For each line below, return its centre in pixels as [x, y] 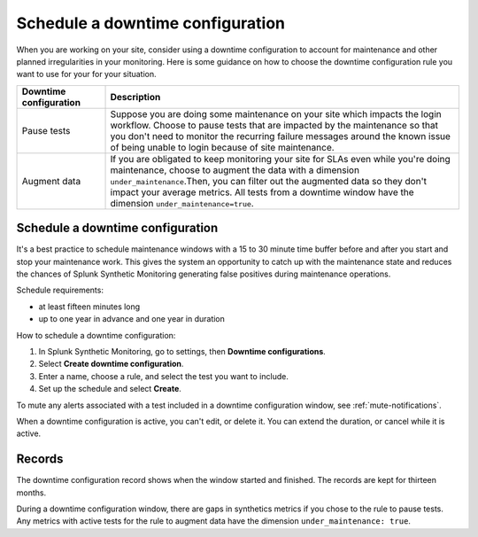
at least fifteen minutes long [89, 307]
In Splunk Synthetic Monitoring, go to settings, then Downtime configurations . [182, 351]
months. [31, 493]
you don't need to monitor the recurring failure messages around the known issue [281, 136]
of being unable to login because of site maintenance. [223, 147]
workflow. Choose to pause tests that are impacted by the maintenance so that [274, 125]
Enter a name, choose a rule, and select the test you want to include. [164, 376]
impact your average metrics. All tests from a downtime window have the [262, 192]
